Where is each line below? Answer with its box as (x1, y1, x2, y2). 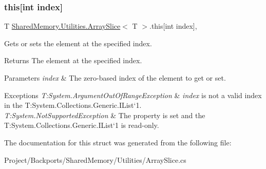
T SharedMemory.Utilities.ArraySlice (4, 21, 121, 31)
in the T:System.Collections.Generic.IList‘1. (4, 100, 142, 110)
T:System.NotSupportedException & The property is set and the (4, 109, 205, 120)
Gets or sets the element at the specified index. (4, 37, 152, 48)
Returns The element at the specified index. (4, 55, 142, 66)
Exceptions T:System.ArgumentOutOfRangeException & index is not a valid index (4, 89, 262, 100)
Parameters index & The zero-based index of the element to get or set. (4, 72, 226, 83)
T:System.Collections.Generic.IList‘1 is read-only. (4, 120, 159, 130)
